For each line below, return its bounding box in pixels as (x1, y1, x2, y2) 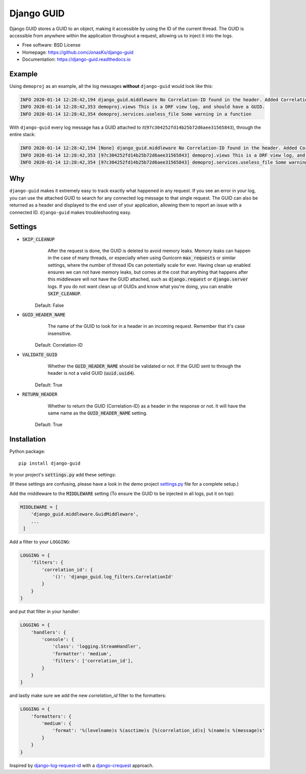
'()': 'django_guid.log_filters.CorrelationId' (52, 574, 174, 580)
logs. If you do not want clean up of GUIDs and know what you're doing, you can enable (47, 283, 233, 289)
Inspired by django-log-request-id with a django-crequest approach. (9, 762, 154, 768)
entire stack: (9, 131, 36, 138)
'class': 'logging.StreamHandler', (52, 644, 141, 649)
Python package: (9, 448, 45, 454)
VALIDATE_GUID (22, 352, 58, 357)
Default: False (35, 302, 64, 308)
